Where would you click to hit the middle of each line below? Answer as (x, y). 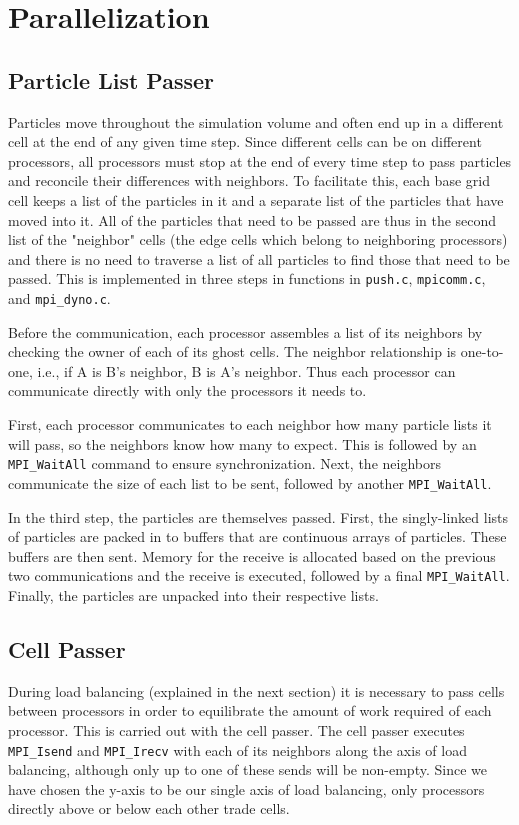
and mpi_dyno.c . (59, 297)
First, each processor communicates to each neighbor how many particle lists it (250, 424)
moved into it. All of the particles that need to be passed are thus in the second (252, 219)
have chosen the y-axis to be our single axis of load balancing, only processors (246, 788)
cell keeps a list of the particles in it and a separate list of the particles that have (256, 199)
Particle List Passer (111, 79)
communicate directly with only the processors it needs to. (187, 390)
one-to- (482, 351)
